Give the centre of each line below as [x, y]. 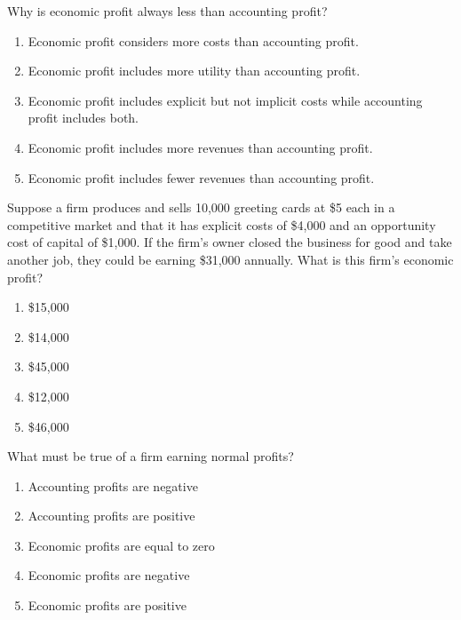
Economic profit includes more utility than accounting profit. [194, 71]
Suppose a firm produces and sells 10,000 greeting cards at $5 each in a [201, 207]
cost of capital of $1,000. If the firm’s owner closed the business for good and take [230, 242]
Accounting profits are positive [111, 516]
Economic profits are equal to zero [121, 545]
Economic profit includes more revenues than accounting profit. [200, 147]
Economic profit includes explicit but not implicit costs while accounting [225, 100]
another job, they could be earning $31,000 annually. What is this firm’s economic [230, 259]
